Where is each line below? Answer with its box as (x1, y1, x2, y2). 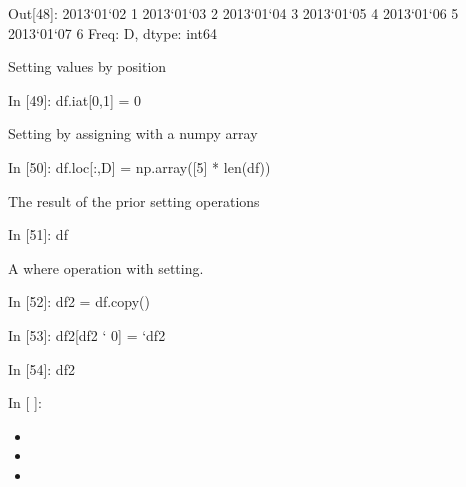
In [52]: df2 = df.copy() (8, 291, 150, 312)
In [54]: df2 (8, 358, 75, 379)
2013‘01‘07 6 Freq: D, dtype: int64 (8, 22, 217, 43)
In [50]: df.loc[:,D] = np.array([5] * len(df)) (8, 156, 271, 177)
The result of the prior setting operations (8, 190, 260, 211)
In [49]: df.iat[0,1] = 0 (8, 89, 142, 110)
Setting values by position (8, 56, 167, 77)
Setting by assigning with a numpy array (8, 123, 258, 144)
